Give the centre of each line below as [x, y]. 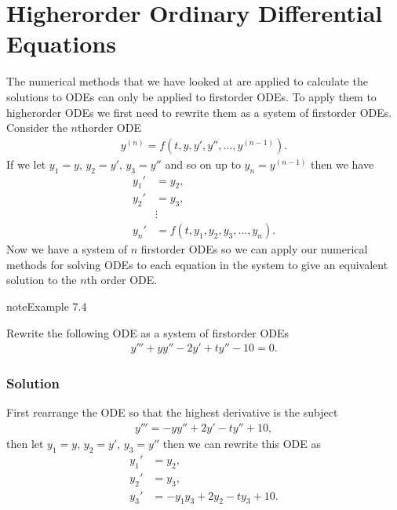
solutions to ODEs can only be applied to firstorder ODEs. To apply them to [191, 96]
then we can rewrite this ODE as [242, 444]
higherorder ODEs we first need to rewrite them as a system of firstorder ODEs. [199, 112]
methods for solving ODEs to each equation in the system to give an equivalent [197, 264]
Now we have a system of [67, 249]
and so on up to [203, 164]
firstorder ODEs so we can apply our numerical [254, 249]
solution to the [42, 280]
